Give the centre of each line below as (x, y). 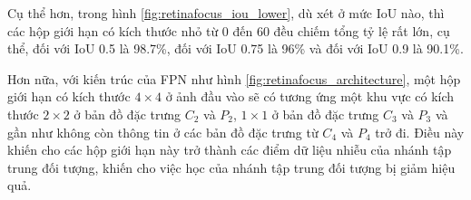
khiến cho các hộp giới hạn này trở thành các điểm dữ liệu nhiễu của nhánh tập (230, 150)
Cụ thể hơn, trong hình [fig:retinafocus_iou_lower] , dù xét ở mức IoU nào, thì (226, 13)
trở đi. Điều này (420, 132)
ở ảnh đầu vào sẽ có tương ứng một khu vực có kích (310, 96)
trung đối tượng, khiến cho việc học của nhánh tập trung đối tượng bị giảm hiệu (231, 167)
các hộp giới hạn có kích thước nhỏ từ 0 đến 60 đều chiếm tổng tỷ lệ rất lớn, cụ (229, 30)
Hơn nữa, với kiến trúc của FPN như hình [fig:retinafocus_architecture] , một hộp (234, 78)
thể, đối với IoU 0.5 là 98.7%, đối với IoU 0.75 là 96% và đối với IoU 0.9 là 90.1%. (235, 48)
